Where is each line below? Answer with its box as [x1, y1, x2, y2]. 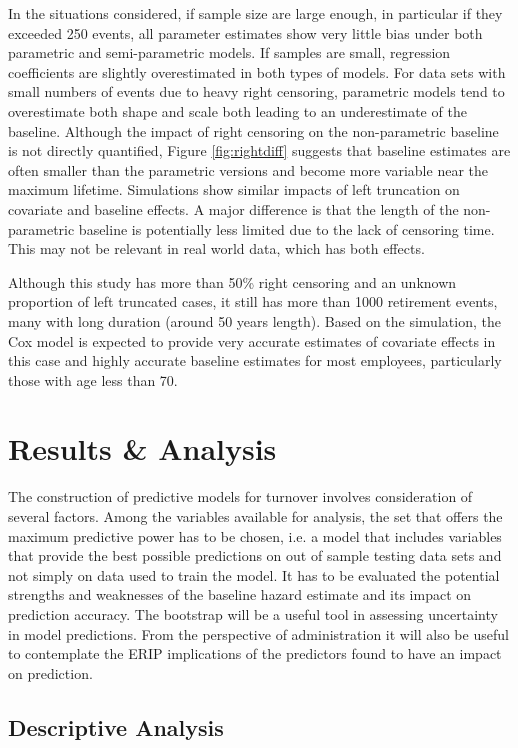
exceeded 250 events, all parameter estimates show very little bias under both [8, 22, 483, 43]
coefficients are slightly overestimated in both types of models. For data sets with [8, 61, 506, 82]
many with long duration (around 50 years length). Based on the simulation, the [8, 310, 501, 331]
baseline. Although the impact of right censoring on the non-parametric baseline [8, 120, 499, 141]
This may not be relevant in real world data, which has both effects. [8, 238, 425, 259]
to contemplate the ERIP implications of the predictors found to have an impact [8, 643, 502, 664]
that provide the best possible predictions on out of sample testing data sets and [8, 545, 502, 566]
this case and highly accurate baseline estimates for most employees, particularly [8, 350, 502, 371]
